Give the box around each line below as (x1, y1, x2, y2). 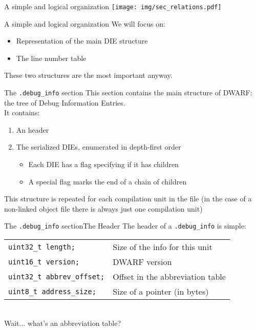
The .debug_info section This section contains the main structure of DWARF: (4, 87, 252, 98)
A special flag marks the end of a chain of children (28, 176, 187, 187)
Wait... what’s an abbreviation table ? (4, 317, 121, 328)
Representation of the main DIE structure (16, 35, 148, 46)
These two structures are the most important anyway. (4, 70, 173, 80)
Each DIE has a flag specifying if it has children (28, 159, 179, 170)
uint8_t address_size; (8, 287, 96, 296)
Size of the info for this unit (113, 241, 212, 253)
